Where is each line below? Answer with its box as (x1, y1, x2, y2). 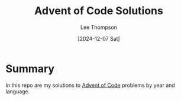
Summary (5, 62, 54, 75)
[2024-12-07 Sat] (77, 35, 120, 42)
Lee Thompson (80, 24, 118, 31)
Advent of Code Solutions (34, 4, 163, 18)
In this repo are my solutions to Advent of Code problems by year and (5, 82, 175, 89)
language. (5, 87, 30, 95)
